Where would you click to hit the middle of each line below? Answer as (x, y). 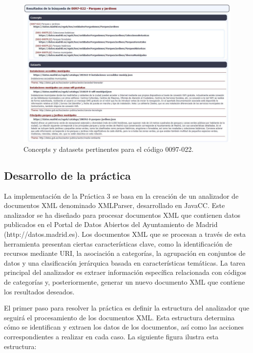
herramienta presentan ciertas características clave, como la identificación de (118, 243)
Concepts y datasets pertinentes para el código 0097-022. (109, 149)
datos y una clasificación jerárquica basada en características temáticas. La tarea (125, 262)
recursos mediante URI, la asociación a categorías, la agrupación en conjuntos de (125, 253)
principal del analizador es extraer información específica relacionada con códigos (125, 272)
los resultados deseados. (39, 291)
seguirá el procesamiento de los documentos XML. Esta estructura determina (119, 317)
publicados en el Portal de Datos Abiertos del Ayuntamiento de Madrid (111, 224)
